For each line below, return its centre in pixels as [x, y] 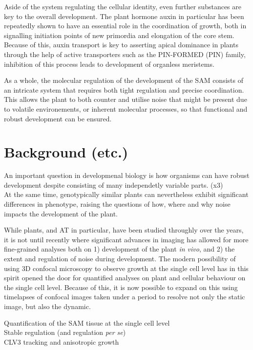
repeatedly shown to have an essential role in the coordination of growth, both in [125, 26]
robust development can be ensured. [58, 118]
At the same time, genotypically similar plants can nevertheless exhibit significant [126, 194]
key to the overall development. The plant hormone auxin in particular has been [124, 16]
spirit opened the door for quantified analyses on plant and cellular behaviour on [125, 278]
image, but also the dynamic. [47, 306]
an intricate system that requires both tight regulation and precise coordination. [124, 89]
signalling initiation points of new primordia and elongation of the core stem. [119, 35]
